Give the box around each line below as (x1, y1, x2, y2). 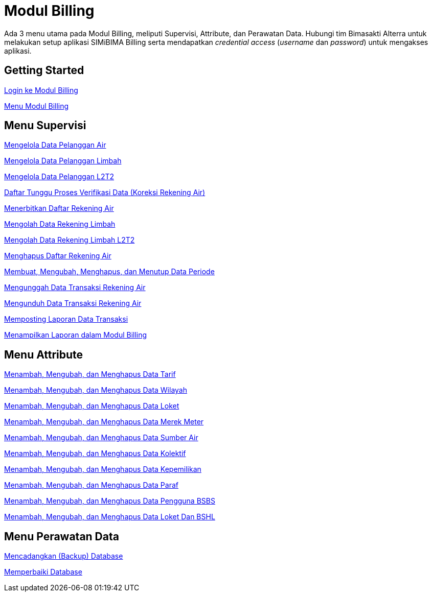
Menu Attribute (4, 348, 83, 361)
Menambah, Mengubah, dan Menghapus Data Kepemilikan (4, 465, 201, 474)
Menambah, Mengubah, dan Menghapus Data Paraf (4, 481, 178, 490)
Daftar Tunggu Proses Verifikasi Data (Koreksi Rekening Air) (4, 188, 206, 197)
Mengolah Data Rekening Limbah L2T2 (4, 235, 135, 245)
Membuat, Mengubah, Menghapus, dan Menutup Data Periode (4, 267, 215, 276)
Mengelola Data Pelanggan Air (4, 140, 106, 150)
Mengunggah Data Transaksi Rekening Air (4, 283, 146, 292)
